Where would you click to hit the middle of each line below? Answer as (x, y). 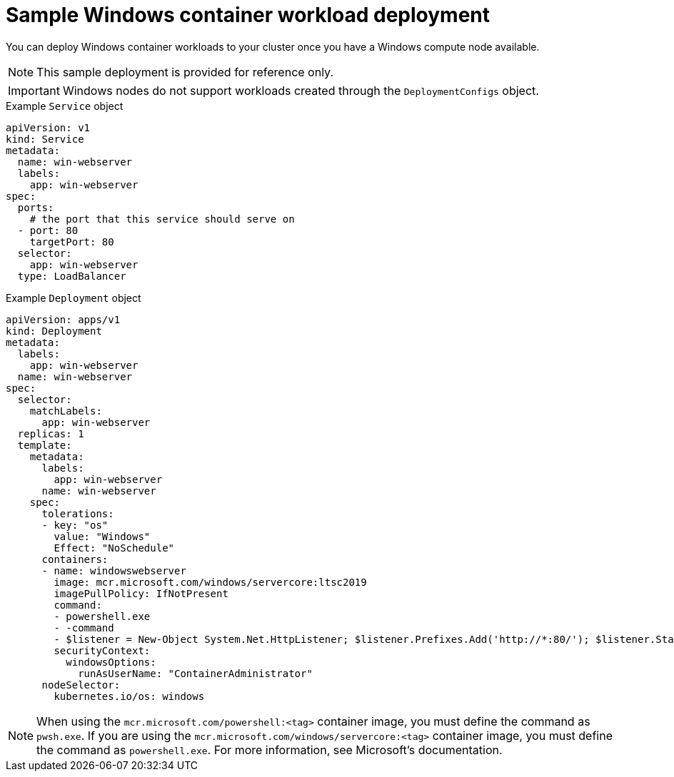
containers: (75, 559)
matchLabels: (66, 411)
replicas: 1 (51, 433)
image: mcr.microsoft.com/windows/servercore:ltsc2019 (210, 582)
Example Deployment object (74, 298)
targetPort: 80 (72, 242)
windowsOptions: (111, 662)
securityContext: (102, 650)
